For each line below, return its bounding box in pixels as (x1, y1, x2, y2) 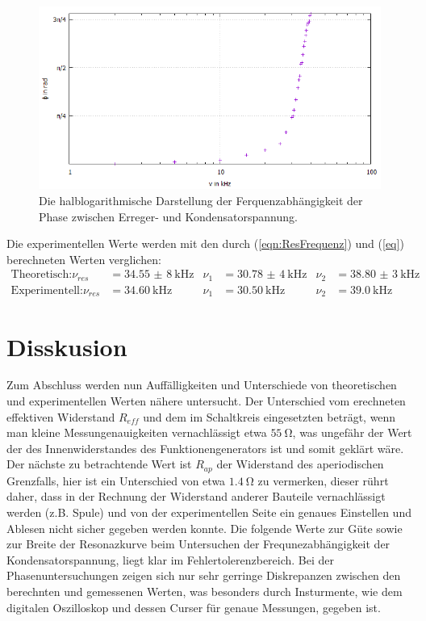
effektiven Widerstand (6, 408, 115, 425)
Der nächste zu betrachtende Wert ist (6, 455, 192, 472)
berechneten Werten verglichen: (6, 250, 161, 267)
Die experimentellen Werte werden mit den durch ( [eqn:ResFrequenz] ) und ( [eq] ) (6, 235, 404, 252)
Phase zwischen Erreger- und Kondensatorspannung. (39, 208, 298, 224)
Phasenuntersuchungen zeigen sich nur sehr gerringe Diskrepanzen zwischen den (6, 567, 401, 584)
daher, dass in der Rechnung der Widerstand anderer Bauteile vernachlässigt (6, 488, 386, 505)
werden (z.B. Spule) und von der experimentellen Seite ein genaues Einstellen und (6, 504, 411, 521)
